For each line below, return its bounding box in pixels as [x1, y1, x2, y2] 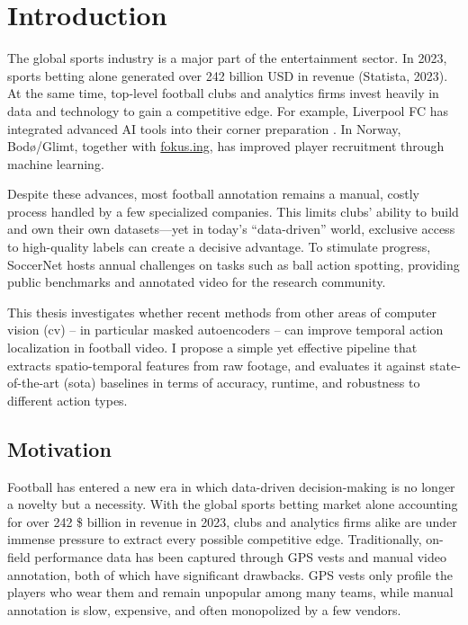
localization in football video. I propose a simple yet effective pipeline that [7, 338, 418, 357]
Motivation [7, 434, 112, 462]
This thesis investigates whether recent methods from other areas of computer [7, 302, 437, 321]
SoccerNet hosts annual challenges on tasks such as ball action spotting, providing [7, 254, 460, 273]
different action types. [7, 390, 128, 409]
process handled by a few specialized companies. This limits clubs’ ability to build [7, 201, 459, 220]
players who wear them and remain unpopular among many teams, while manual [7, 583, 454, 602]
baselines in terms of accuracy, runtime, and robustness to [100, 373, 420, 392]
